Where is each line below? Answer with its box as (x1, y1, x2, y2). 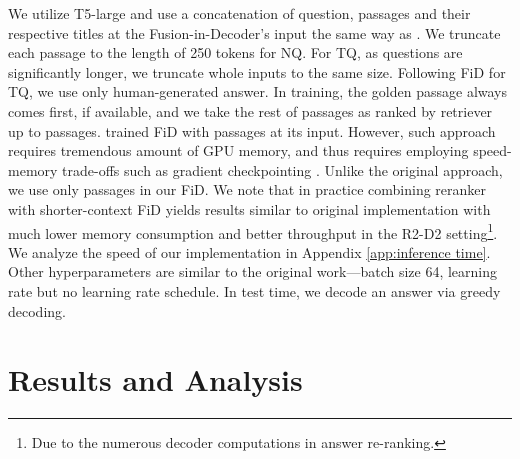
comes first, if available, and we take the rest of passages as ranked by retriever (8, 100, 493, 121)
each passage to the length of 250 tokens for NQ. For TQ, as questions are (8, 42, 463, 63)
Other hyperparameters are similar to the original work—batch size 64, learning (8, 261, 498, 282)
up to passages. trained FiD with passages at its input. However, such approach (8, 120, 496, 141)
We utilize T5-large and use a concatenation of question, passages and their (8, 3, 471, 23)
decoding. (8, 300, 66, 321)
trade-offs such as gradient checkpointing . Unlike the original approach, (62, 159, 503, 180)
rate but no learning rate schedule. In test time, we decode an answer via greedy (8, 280, 501, 301)
